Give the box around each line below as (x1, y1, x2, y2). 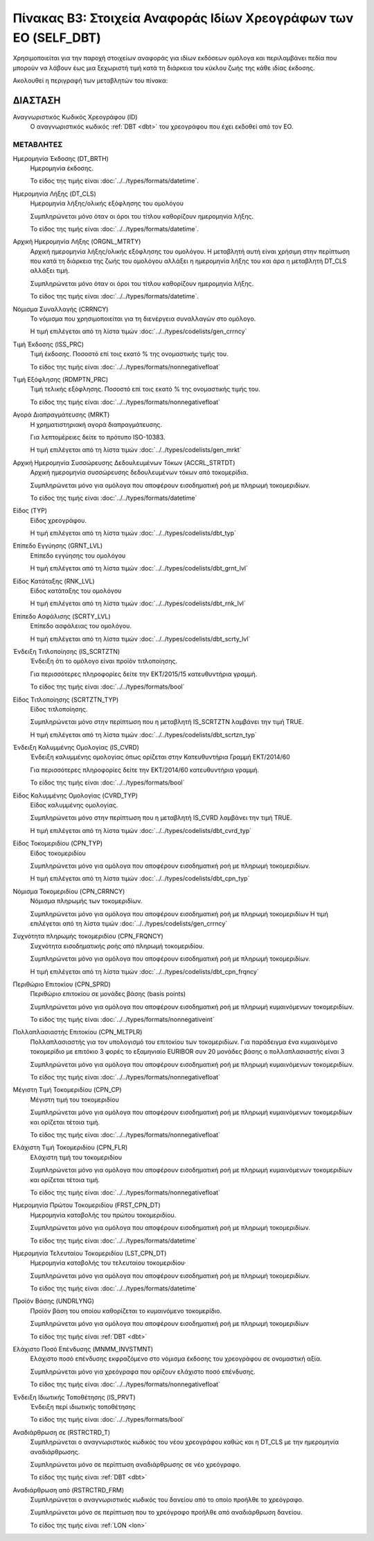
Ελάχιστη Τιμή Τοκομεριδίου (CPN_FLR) (12, 1143, 128, 1152)
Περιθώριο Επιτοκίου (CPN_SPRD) (12, 979, 111, 988)
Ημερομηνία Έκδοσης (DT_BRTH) (12, 154, 109, 162)
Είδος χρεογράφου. (30, 516, 87, 524)
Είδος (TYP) (12, 507, 48, 515)
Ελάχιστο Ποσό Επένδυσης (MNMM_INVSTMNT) (12, 1345, 154, 1354)
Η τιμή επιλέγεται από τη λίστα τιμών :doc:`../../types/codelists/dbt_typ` (30, 529, 237, 537)
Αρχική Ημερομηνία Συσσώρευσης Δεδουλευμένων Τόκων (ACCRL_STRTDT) (12, 458, 235, 466)
